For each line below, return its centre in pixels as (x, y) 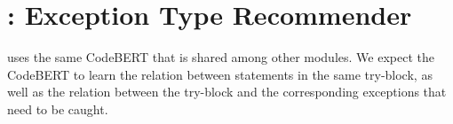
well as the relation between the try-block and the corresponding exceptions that (227, 92)
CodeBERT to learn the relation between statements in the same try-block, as (220, 74)
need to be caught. (58, 108)
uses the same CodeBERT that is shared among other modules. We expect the (221, 57)
